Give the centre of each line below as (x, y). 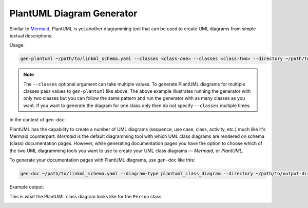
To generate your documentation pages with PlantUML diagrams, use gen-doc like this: (102, 160)
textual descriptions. (31, 35)
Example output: (27, 187)
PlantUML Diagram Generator (73, 13)
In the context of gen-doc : (38, 120)
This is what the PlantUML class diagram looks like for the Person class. (86, 196)
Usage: (17, 45)
